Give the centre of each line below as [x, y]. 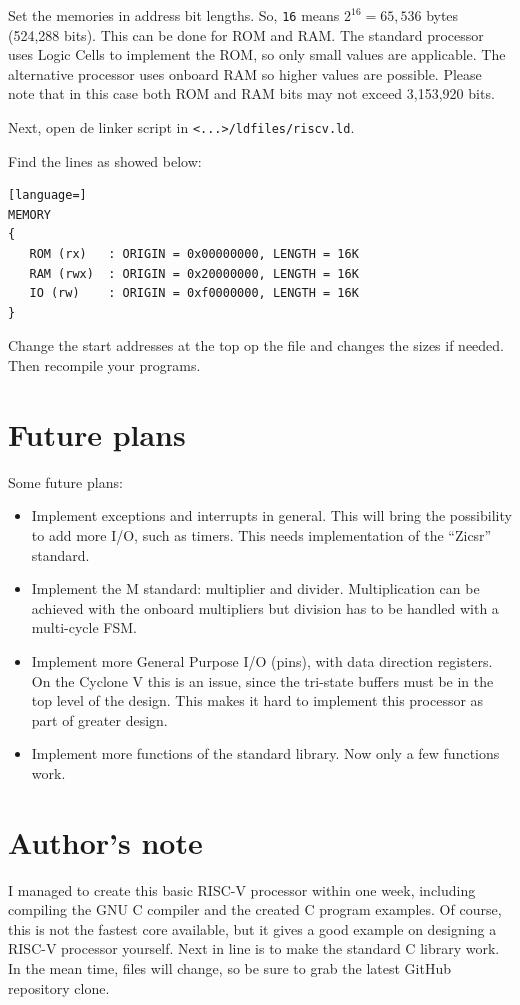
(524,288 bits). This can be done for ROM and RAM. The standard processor [246, 34]
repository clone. [59, 987]
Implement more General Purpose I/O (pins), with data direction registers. [262, 660]
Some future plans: [65, 481]
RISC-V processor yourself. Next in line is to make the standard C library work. [254, 948]
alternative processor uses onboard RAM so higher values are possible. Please [245, 73]
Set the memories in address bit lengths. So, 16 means [174, 15]
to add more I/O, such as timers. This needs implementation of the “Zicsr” [261, 534]
